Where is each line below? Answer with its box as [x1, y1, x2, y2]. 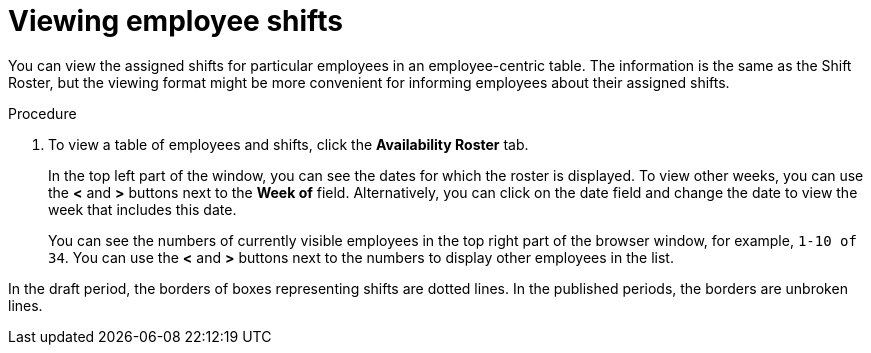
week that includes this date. [48, 200, 237, 218]
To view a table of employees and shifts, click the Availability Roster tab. [48, 135, 529, 153]
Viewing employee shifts [8, 4, 343, 38]
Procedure [8, 104, 77, 122]
